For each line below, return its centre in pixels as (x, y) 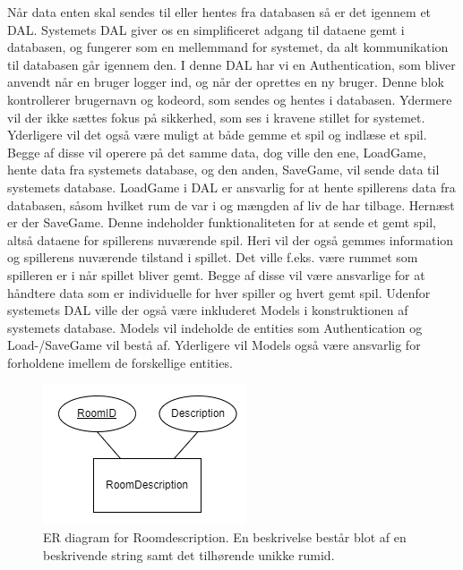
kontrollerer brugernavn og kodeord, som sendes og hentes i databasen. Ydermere (230, 99)
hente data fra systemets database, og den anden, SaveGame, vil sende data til (223, 170)
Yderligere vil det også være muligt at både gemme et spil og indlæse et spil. (217, 135)
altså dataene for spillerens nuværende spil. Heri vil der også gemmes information (231, 239)
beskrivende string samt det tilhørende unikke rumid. (189, 554)
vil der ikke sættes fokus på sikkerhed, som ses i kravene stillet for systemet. (216, 117)
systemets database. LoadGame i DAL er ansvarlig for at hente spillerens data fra (231, 187)
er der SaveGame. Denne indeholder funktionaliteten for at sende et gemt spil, (222, 222)
